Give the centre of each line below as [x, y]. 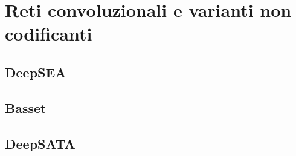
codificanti [49, 34]
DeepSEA [36, 72]
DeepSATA [40, 143]
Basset [26, 107]
